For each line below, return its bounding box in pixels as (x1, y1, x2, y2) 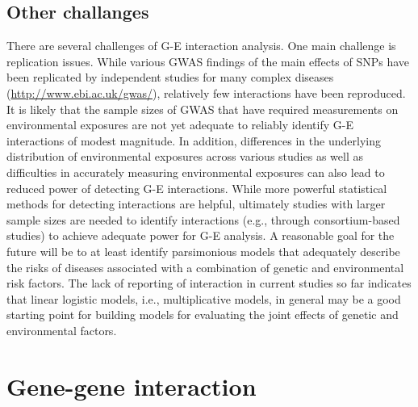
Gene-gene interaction (6, 369, 257, 402)
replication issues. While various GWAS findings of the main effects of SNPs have (6, 52, 410, 69)
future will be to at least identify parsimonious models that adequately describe (6, 242, 400, 259)
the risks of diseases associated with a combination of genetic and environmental (6, 258, 404, 275)
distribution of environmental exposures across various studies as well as (6, 148, 363, 165)
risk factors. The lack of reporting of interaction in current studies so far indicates (6, 275, 412, 292)
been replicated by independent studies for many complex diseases (6, 69, 334, 86)
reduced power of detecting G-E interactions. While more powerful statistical (6, 179, 387, 196)
